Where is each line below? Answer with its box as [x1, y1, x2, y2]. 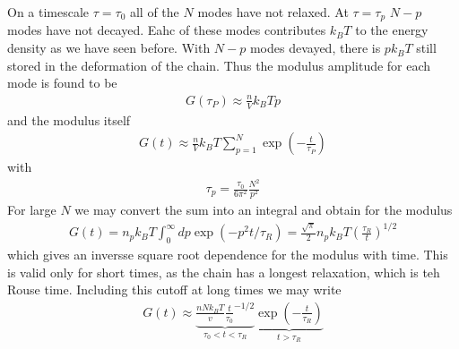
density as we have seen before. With [7, 38, 211, 57]
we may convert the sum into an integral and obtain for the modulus [74, 200, 453, 219]
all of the [129, 3, 179, 21]
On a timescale [7, 3, 90, 21]
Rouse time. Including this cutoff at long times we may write [7, 280, 342, 299]
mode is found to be [7, 73, 117, 92]
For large [7, 200, 56, 219]
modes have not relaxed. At [197, 3, 349, 21]
